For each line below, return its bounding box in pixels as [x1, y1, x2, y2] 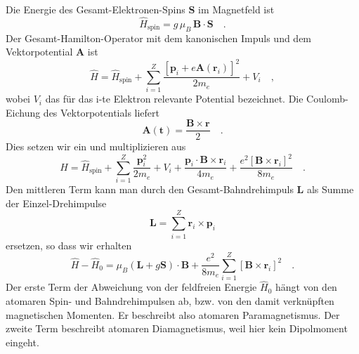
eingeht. [6, 334, 39, 349]
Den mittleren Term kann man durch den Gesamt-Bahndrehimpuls [6, 182, 294, 197]
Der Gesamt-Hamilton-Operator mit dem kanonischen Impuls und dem [6, 30, 312, 45]
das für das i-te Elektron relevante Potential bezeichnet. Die [45, 91, 303, 106]
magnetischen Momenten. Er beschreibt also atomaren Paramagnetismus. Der [6, 307, 340, 322]
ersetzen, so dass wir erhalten [6, 237, 132, 252]
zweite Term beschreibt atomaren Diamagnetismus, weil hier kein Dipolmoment [6, 321, 348, 336]
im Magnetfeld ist [197, 2, 275, 16]
